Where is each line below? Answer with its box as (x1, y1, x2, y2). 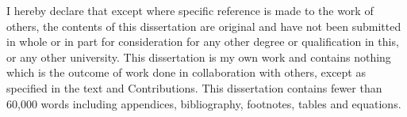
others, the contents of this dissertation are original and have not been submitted (6, 17, 401, 34)
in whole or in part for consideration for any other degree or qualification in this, (6, 33, 399, 50)
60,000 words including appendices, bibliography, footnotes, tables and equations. (6, 95, 401, 111)
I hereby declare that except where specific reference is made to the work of (6, 2, 374, 18)
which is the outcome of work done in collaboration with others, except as (6, 64, 366, 81)
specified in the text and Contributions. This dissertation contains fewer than (6, 79, 382, 96)
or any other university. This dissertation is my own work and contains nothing (6, 48, 391, 65)
